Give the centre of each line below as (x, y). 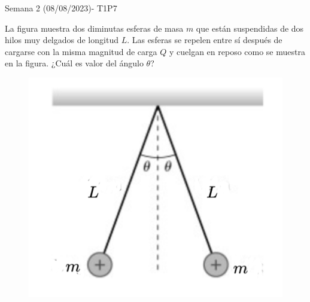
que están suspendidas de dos (250, 28)
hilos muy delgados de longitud (62, 40)
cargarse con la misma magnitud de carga (81, 51)
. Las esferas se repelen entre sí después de (205, 40)
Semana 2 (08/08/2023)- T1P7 (61, 8)
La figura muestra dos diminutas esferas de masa (94, 28)
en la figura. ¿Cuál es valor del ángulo (74, 63)
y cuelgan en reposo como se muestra (237, 51)
